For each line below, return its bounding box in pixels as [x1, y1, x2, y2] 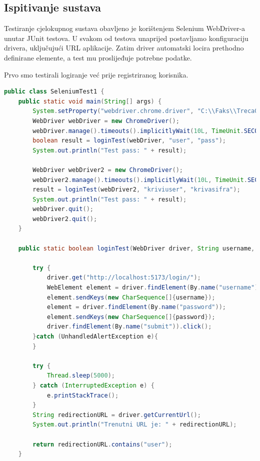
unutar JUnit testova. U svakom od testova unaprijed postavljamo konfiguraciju [4, 32, 248, 43]
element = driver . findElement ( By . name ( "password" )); [46, 303, 226, 311]
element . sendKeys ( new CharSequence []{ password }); [46, 313, 215, 320]
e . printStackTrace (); [46, 391, 119, 399]
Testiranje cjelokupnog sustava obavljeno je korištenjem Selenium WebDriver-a [4, 23, 245, 33]
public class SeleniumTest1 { [4, 88, 104, 95]
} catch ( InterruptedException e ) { [32, 381, 154, 389]
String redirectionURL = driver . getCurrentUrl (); [32, 411, 201, 418]
